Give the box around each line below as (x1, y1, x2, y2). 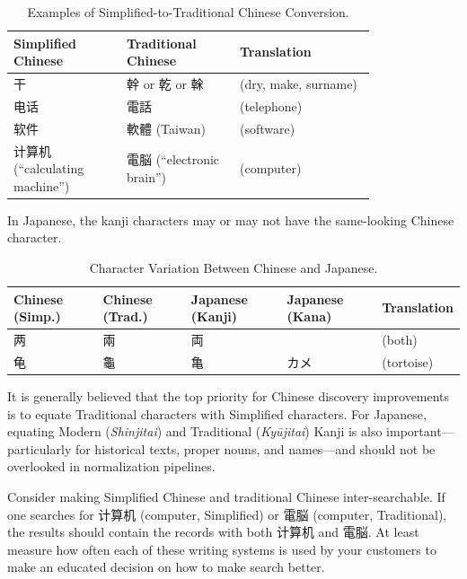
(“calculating (13, 159, 84, 178)
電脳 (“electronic (126, 150, 220, 169)
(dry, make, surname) (239, 75, 357, 93)
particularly (7, 439, 72, 458)
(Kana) (286, 307, 332, 326)
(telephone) (239, 96, 303, 115)
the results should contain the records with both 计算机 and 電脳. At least (7, 522, 419, 541)
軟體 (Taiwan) (126, 118, 206, 137)
